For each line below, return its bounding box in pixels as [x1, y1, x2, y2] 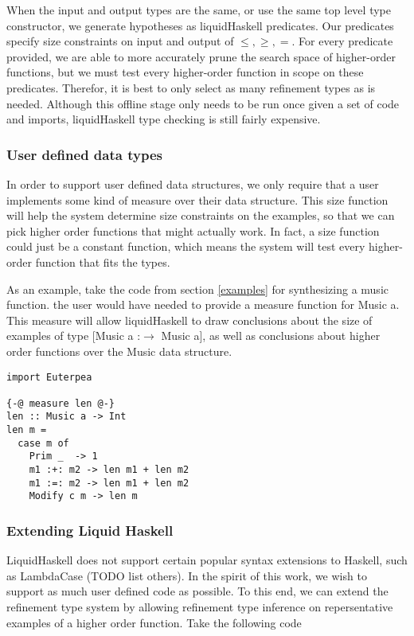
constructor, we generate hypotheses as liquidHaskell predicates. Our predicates [6, 17, 394, 33]
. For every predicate [291, 33, 393, 49]
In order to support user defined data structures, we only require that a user [6, 175, 379, 192]
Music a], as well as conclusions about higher [161, 327, 381, 344]
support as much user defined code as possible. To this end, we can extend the [6, 583, 389, 599]
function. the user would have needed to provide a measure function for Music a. [6, 296, 400, 313]
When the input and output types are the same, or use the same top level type [6, 2, 391, 18]
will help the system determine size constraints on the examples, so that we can [6, 207, 395, 224]
